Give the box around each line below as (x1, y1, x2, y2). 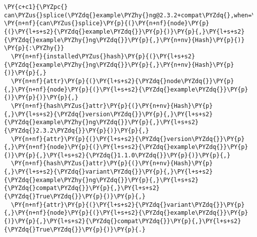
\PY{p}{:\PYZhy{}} (4, 45, 64, 52)
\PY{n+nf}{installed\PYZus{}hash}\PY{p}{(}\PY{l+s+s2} (11, 52, 195, 60)
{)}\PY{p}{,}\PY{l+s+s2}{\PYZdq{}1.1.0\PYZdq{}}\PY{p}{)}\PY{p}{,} (4, 151, 231, 159)
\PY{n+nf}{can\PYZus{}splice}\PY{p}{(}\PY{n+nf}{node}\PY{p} (4, 20, 210, 27)
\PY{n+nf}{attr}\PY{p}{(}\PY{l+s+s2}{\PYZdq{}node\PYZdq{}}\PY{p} (11, 77, 234, 85)
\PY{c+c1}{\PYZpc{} (4, 3, 68, 10)
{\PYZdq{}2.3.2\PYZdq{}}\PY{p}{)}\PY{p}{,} (4, 127, 149, 134)
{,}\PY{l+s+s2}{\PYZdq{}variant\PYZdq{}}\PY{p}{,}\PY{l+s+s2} (4, 168, 213, 176)
